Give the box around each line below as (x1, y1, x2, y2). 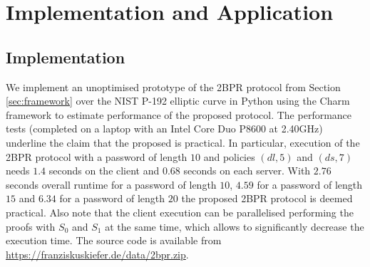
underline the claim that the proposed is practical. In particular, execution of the (6, 135, 360, 150)
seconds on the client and (48, 163, 160, 178)
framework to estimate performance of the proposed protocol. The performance (6, 107, 352, 122)
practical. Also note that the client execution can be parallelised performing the (6, 204, 354, 219)
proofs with (6, 219, 56, 234)
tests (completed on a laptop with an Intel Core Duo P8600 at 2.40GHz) (6, 121, 323, 136)
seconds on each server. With (183, 163, 311, 178)
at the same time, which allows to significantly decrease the (105, 219, 364, 234)
